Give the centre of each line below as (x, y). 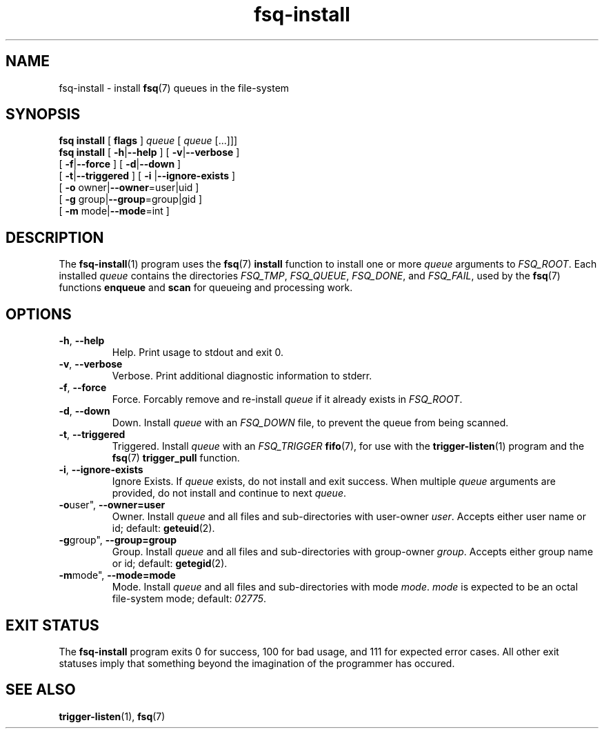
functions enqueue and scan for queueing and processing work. (206, 288)
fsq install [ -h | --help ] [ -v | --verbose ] (149, 152)
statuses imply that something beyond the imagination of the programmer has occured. (257, 663)
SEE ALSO (41, 690)
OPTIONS (39, 314)
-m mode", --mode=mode (117, 575)
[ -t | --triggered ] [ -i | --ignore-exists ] (147, 176)
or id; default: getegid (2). (170, 564)
